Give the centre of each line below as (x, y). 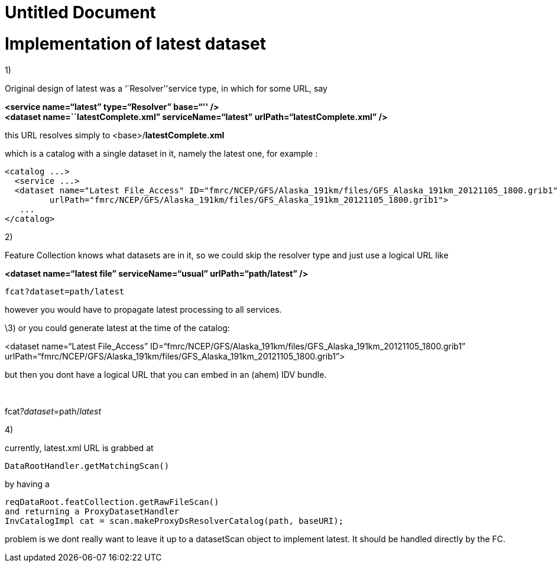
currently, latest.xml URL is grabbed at (79, 448)
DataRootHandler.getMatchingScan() (87, 466)
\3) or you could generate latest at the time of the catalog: (117, 328)
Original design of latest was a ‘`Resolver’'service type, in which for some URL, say (166, 88)
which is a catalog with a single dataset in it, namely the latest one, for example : (161, 153)
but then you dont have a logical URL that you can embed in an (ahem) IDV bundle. (166, 374)
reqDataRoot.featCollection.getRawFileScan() (112, 502)
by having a (27, 484)
